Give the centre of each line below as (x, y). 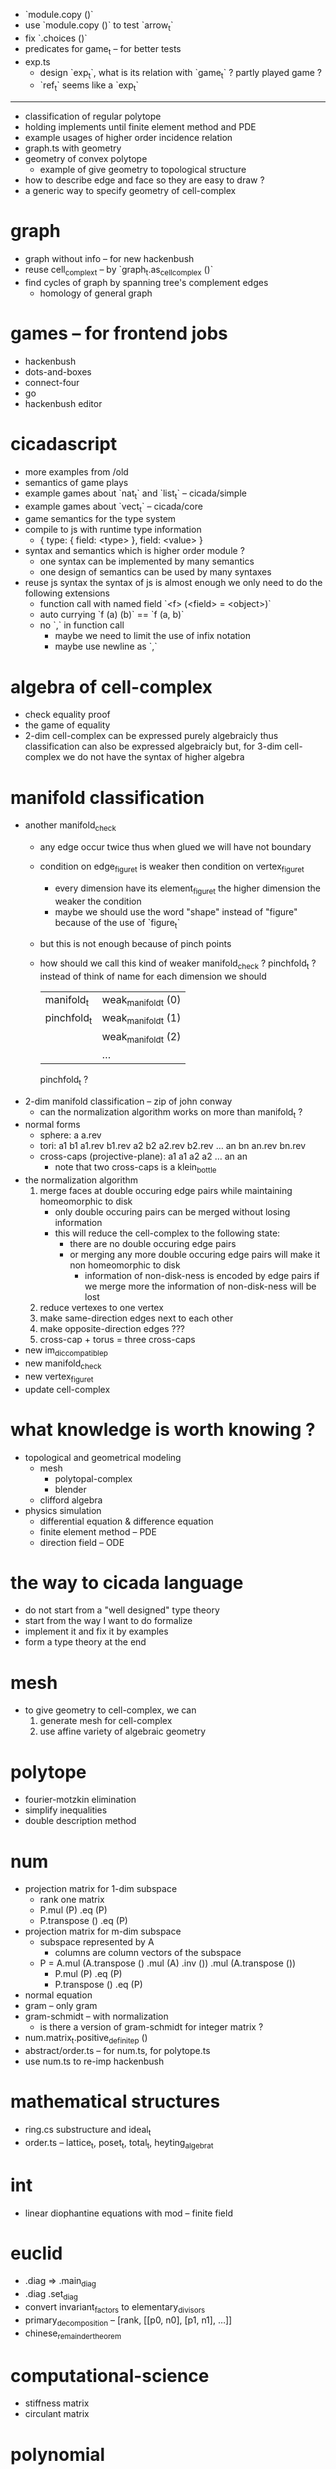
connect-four (52, 382)
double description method (80, 1821)
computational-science (110, 2375)
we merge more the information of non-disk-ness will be (200, 1286)
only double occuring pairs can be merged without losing (172, 1212)
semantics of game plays (76, 482)
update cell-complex (67, 1389)
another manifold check (70, 826)
